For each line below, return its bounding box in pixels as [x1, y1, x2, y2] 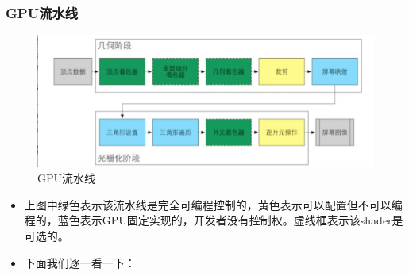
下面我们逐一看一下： [24, 254, 136, 270]
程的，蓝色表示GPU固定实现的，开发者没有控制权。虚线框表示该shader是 [24, 212, 403, 228]
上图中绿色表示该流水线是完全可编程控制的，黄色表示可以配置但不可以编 [24, 196, 403, 213]
